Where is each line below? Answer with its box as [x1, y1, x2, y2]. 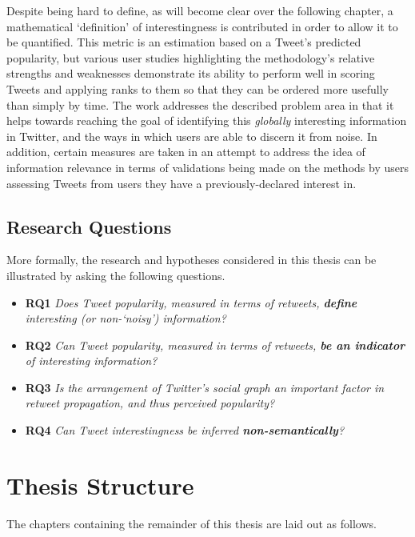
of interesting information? [25, 352, 158, 369]
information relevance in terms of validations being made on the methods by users [6, 158, 409, 175]
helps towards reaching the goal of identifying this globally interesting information [6, 112, 407, 129]
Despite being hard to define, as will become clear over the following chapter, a [6, 2, 393, 18]
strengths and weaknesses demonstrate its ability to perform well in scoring [6, 65, 375, 82]
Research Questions [6, 214, 172, 238]
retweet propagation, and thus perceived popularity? [25, 395, 275, 411]
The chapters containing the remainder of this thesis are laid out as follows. [6, 515, 377, 531]
